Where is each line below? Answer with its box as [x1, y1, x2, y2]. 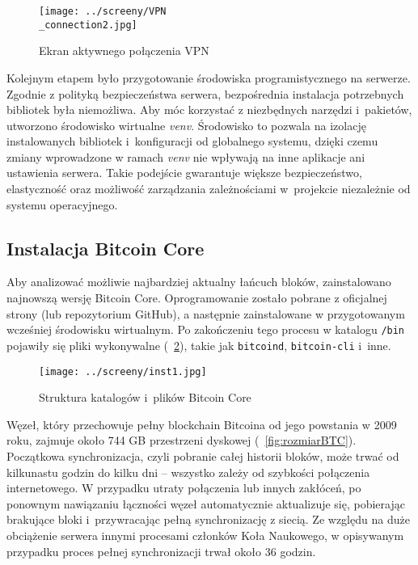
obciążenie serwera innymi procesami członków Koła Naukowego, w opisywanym [6, 526, 404, 543]
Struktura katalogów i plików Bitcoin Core [39, 389, 251, 406]
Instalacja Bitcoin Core [6, 235, 205, 260]
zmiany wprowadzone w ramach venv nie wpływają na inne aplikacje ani [6, 148, 365, 165]
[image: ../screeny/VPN [39, 6, 167, 17]
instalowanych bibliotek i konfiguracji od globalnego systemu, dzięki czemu [6, 133, 378, 150]
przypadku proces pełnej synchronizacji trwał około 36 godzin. [6, 542, 316, 559]
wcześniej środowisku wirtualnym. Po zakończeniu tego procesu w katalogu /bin [6, 321, 405, 338]
